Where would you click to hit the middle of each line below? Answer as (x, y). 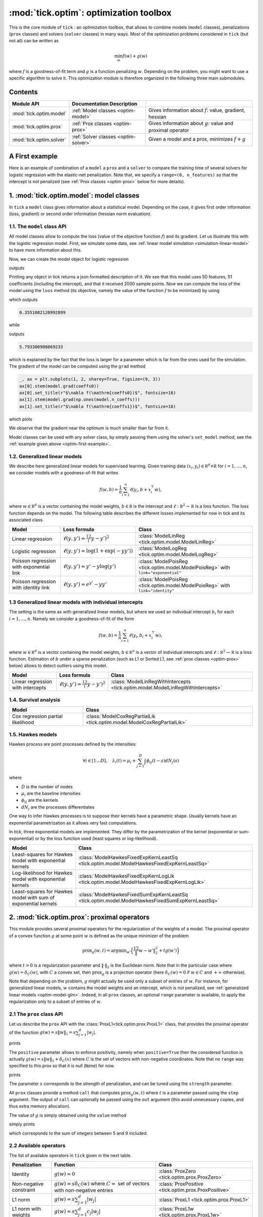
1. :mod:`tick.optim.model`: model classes (74, 195)
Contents (23, 92)
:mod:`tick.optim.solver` (39, 140)
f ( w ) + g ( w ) (135, 56)
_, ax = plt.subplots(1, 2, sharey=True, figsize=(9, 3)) (90, 379)
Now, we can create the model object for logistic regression (69, 259)
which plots (21, 419)
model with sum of (33, 897)
